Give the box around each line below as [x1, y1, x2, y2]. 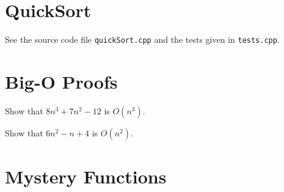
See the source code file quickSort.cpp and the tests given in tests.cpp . [5, 33, 280, 46]
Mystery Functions [5, 164, 167, 189]
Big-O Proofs [5, 68, 118, 94]
